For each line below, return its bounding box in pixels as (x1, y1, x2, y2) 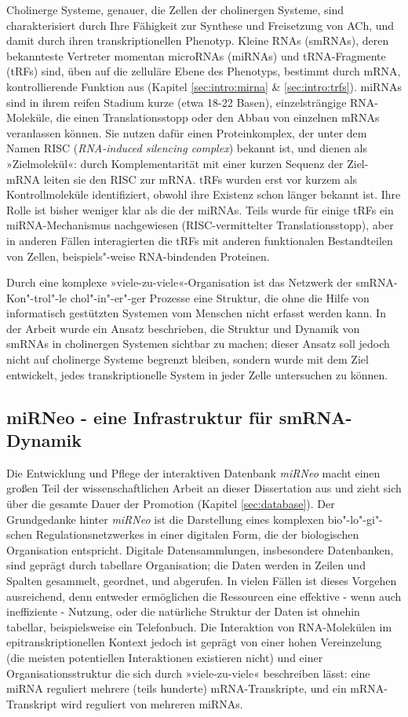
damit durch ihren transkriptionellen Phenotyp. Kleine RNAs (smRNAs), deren (6, 32, 389, 49)
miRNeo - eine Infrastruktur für (6, 404, 273, 429)
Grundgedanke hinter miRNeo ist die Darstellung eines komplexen (6, 510, 324, 527)
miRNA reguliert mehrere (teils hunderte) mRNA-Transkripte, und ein (6, 680, 347, 697)
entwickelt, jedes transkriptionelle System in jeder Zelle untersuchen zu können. (6, 366, 388, 382)
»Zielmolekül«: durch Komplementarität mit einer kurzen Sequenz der (6, 155, 344, 171)
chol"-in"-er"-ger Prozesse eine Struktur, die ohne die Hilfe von (70, 289, 370, 305)
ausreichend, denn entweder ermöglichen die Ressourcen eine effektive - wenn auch (6, 587, 402, 604)
